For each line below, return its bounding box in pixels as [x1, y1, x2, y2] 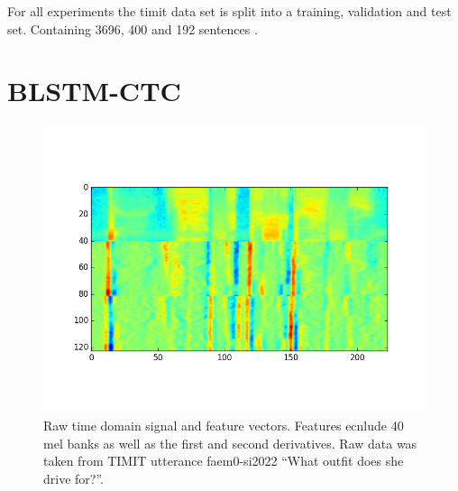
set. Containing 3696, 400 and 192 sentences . [7, 19, 258, 38]
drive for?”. [43, 468, 104, 487]
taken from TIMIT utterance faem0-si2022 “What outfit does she [43, 451, 404, 470]
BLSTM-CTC [7, 72, 181, 109]
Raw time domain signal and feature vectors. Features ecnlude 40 [43, 415, 404, 434]
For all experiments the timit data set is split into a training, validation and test [7, 2, 452, 20]
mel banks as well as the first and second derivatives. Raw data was [43, 433, 417, 452]
